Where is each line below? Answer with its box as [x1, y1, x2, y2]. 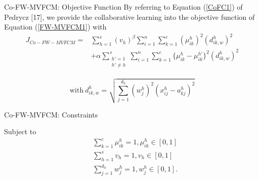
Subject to [4, 126, 37, 137]
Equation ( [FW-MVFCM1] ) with [4, 21, 107, 32]
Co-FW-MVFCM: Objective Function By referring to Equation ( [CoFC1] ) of [4, 2, 243, 12]
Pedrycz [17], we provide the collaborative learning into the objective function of [4, 11, 255, 22]
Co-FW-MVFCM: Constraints [4, 109, 98, 119]
